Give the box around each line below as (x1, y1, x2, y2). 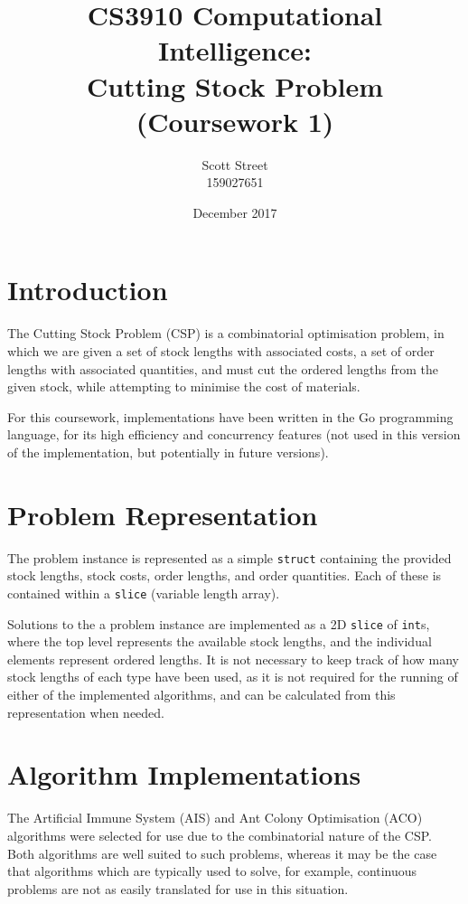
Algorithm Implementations (7, 756, 361, 793)
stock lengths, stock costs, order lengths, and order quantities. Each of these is (7, 566, 442, 585)
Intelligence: (157, 32, 313, 69)
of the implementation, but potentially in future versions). (7, 442, 329, 461)
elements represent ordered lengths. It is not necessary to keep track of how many (7, 649, 459, 668)
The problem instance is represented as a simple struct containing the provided (7, 548, 452, 567)
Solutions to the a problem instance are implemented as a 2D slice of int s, (7, 614, 430, 633)
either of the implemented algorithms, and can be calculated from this (7, 685, 396, 704)
